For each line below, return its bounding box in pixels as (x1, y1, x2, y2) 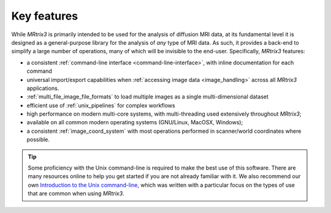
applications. (26, 84, 59, 92)
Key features (11, 9, 78, 23)
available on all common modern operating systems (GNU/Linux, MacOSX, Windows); (26, 119, 243, 126)
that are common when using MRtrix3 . (28, 190, 125, 197)
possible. (26, 136, 50, 143)
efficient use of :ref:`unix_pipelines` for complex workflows (26, 102, 175, 109)
